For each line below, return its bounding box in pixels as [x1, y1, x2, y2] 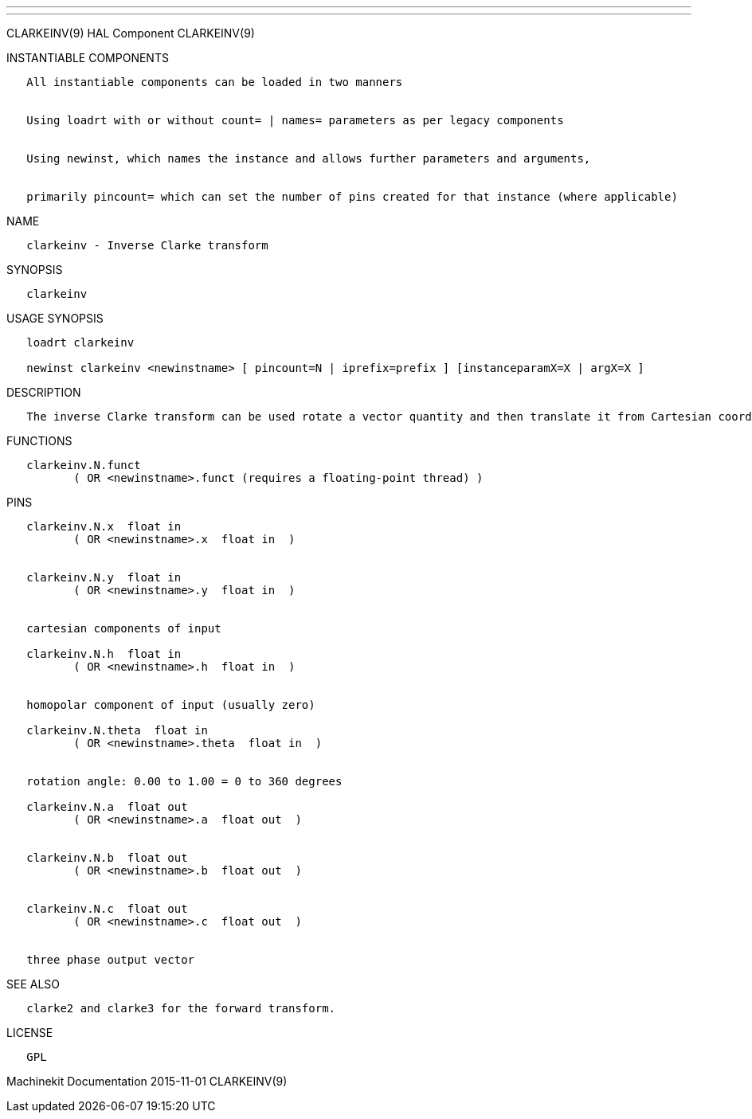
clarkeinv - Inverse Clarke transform [26, 239, 268, 252]
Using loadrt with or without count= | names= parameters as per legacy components [26, 114, 564, 127]
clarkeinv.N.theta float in [26, 724, 208, 737]
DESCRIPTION [6, 385, 81, 399]
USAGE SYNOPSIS [6, 311, 104, 325]
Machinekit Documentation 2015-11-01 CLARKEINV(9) [6, 1074, 288, 1088]
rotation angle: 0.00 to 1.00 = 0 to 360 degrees [26, 775, 343, 788]
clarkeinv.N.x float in [26, 520, 182, 533]
